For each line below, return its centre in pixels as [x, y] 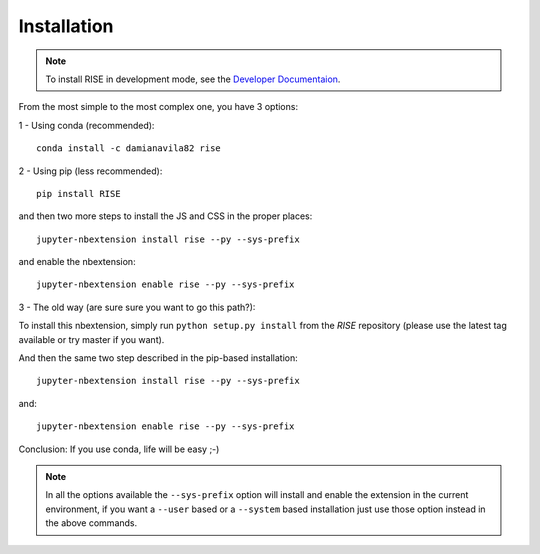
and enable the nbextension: [77, 262]
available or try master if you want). [91, 339]
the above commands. [91, 523]
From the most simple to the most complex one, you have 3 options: [158, 107]
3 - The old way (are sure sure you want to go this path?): [137, 307]
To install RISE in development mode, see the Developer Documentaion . [193, 79]
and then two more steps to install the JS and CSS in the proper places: [165, 216]
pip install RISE [78, 193]
